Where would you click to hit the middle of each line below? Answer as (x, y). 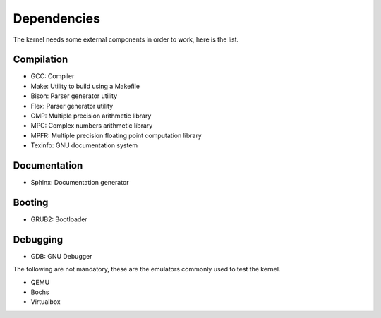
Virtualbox (46, 302)
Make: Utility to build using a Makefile (85, 86)
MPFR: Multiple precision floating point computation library (116, 135)
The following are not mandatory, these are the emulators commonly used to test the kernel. (147, 269)
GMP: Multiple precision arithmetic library (91, 116)
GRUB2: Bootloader (59, 219)
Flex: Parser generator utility (72, 106)
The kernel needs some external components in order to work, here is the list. (126, 39)
